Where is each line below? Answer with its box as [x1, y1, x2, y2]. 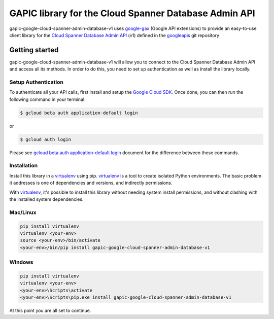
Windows [9, 259, 33, 266]
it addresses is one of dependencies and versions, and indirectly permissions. [9, 180, 173, 186]
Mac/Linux [9, 208, 37, 216]
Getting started [9, 46, 59, 54]
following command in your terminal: [9, 96, 86, 102]
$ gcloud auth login [20, 136, 71, 142]
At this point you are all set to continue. [9, 307, 91, 314]
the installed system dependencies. [9, 196, 84, 202]
